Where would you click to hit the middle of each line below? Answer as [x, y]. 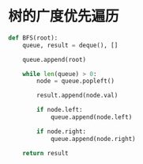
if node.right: [62, 132]
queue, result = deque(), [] [70, 45]
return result [45, 153]
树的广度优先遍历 [64, 16]
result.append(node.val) [77, 96]
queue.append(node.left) [91, 117]
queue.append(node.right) [93, 139]
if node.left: [60, 110]
